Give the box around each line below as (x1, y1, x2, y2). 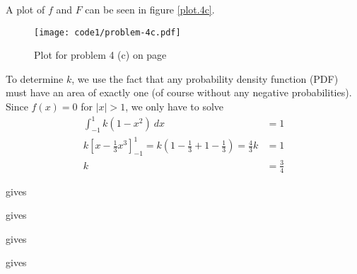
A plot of (6, 2, 45, 16)
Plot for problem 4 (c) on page (34, 47, 167, 62)
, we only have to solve (125, 99, 224, 114)
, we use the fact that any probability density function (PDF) (71, 71, 339, 86)
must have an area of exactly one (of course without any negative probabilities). (6, 85, 352, 100)
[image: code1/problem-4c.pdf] (34, 27, 181, 38)
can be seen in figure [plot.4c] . (85, 2, 215, 16)
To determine (6, 71, 64, 86)
